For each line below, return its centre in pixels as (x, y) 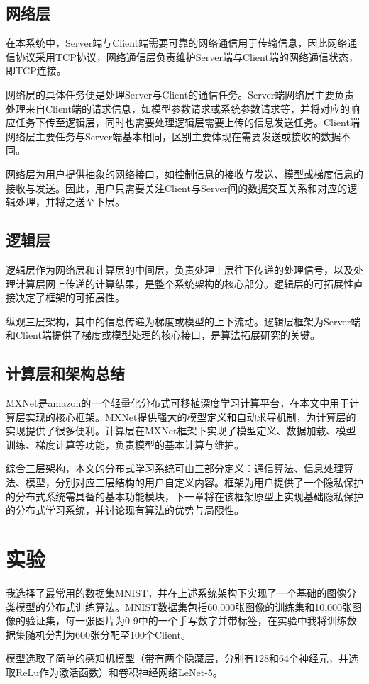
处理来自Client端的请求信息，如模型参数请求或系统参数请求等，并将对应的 (178, 108)
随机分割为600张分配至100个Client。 (108, 634)
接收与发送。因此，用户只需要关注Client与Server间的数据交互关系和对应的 (177, 187)
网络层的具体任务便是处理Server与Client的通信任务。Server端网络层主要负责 (180, 94)
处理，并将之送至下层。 (70, 202)
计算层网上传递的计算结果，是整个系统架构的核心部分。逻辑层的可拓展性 (184, 283)
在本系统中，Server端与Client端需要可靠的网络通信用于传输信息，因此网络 (177, 43)
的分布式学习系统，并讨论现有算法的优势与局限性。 (125, 510)
